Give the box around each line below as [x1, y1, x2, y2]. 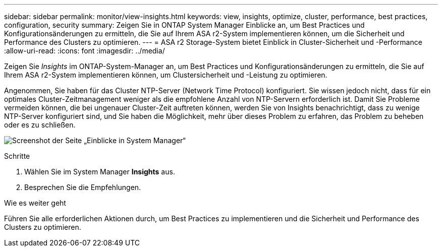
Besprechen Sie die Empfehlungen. [24, 183, 141, 192]
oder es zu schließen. [4, 120, 76, 129]
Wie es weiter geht [4, 199, 66, 207]
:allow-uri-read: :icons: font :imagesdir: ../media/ [4, 46, 165, 55]
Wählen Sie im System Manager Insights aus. [24, 167, 175, 176]
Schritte [4, 152, 30, 160]
